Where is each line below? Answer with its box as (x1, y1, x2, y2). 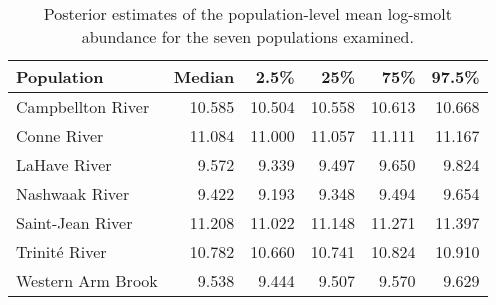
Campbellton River (16, 95, 150, 118)
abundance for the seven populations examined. (81, 25, 414, 48)
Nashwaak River (16, 182, 130, 205)
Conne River (16, 124, 104, 147)
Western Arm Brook (16, 269, 158, 292)
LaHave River (16, 153, 112, 176)
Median (173, 65, 235, 88)
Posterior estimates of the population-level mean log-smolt (43, 2, 452, 25)
